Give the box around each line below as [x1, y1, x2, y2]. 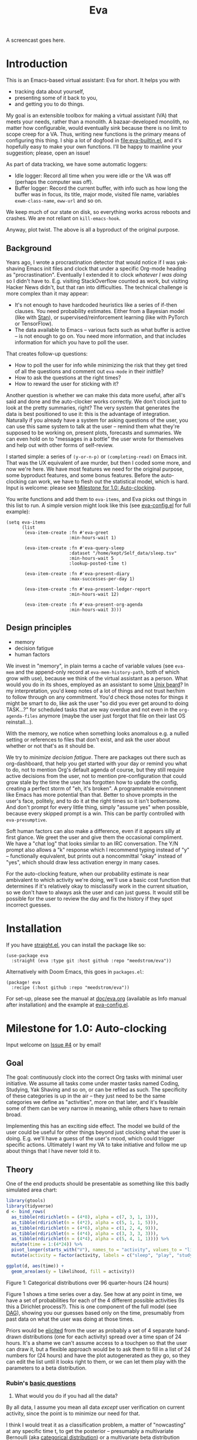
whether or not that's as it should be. [6, 742, 95, 749]
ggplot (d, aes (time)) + [6, 1263, 64, 1269]
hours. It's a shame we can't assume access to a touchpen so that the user [6, 1339, 188, 1346]
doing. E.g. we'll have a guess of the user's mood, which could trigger [6, 1135, 175, 1142]
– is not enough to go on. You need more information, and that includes [14, 333, 186, 340]
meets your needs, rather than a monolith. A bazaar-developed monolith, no [6, 118, 189, 125]
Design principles [6, 623, 72, 633]
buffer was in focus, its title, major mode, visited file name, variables [14, 191, 179, 198]
